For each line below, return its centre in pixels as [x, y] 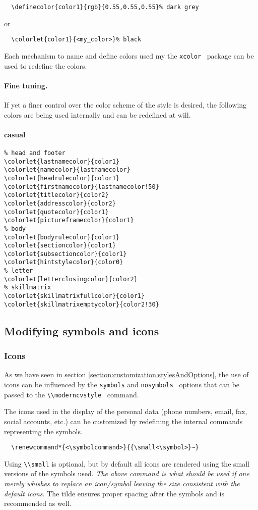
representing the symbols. [43, 431]
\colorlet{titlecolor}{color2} [56, 195]
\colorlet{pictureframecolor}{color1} [69, 220]
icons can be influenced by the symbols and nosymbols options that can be [122, 384]
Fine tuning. [26, 85]
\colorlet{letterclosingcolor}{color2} [71, 279]
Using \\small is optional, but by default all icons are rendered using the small [127, 463]
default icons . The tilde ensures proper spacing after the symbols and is [114, 493]
